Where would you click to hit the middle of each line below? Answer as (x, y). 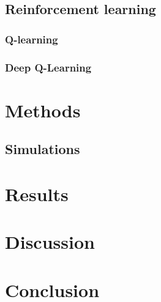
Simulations (43, 149)
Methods (43, 110)
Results (37, 193)
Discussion (50, 242)
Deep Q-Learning (48, 67)
